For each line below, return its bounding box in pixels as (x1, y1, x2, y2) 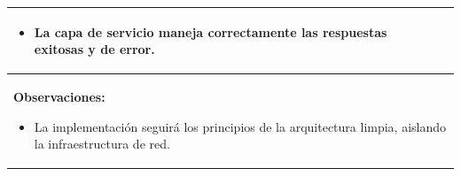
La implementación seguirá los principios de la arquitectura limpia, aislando (34, 117, 447, 135)
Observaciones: (13, 87, 105, 105)
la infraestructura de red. (34, 134, 170, 153)
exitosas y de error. (34, 40, 155, 58)
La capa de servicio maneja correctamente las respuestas (34, 22, 387, 41)
